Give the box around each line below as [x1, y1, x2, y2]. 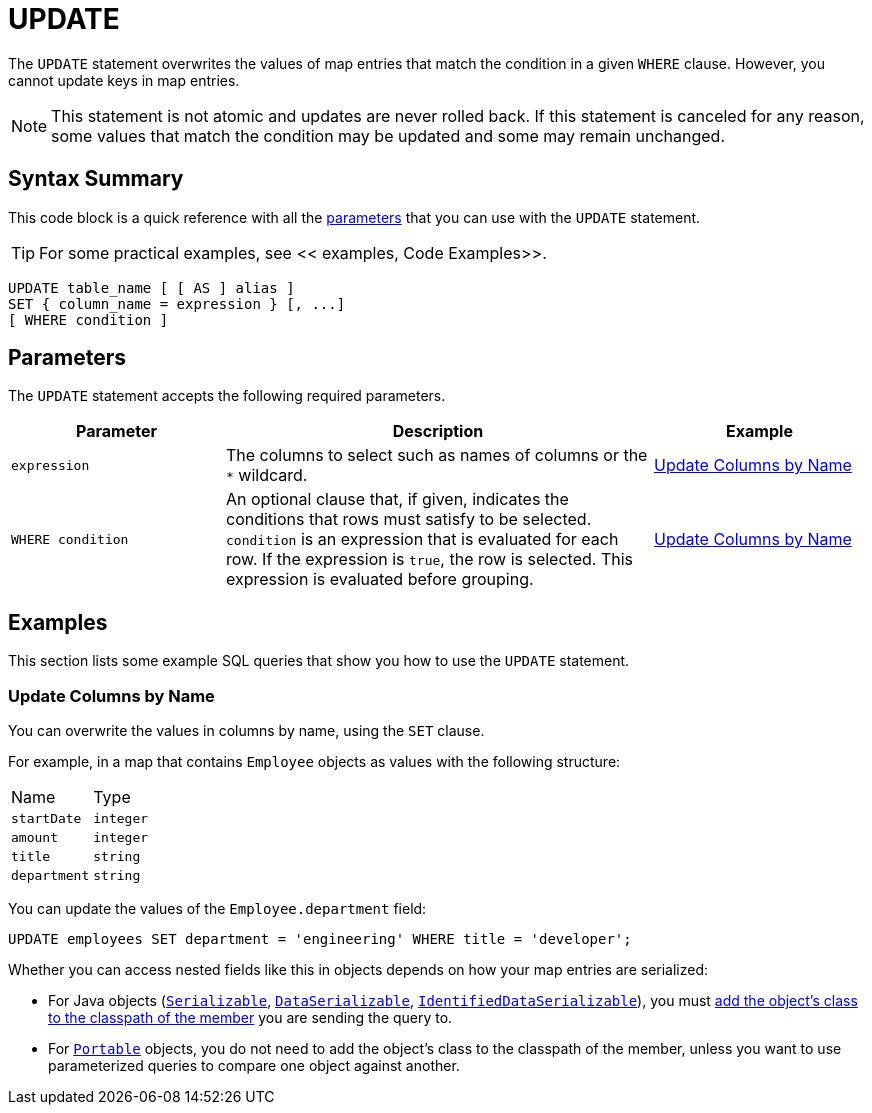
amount [11, 830, 58, 846]
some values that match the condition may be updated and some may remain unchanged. [51, 125, 725, 146]
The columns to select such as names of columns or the [226, 445, 648, 466]
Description [392, 421, 484, 442]
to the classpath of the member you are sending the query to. [48, 1009, 453, 1027]
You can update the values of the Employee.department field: [8, 900, 427, 918]
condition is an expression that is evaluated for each [226, 529, 619, 550]
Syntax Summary [8, 166, 184, 192]
